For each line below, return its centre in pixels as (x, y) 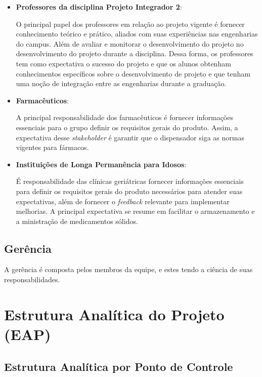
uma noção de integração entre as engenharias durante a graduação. (121, 83)
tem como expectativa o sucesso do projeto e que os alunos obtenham (123, 63)
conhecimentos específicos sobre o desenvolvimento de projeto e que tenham (133, 73)
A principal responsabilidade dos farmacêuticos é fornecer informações (124, 117)
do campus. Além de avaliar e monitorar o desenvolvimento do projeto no (130, 43)
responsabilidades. (32, 279)
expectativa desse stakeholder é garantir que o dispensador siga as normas (130, 137)
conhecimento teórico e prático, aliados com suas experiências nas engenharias (137, 34)
